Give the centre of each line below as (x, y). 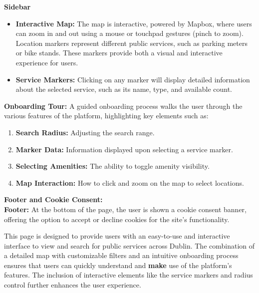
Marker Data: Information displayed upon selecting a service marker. (124, 149)
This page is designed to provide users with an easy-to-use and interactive (117, 236)
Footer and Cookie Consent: (53, 199)
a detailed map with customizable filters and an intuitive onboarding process (121, 255)
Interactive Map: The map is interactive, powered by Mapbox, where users (134, 23)
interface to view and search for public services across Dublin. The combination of (129, 245)
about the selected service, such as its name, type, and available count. (124, 89)
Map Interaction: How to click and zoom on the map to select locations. (130, 182)
